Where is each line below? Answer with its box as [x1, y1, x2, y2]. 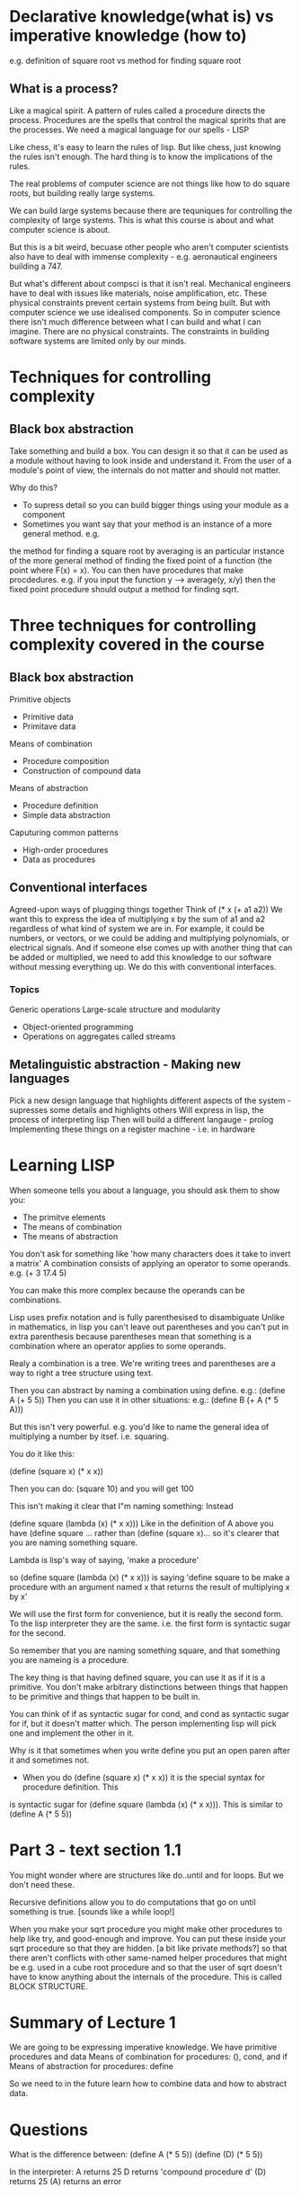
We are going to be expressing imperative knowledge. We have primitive [9, 2042, 278, 2053]
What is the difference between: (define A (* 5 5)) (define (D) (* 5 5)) [9, 2149, 263, 2160]
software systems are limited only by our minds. [9, 335, 187, 346]
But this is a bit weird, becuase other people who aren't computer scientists [9, 241, 289, 253]
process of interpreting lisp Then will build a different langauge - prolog [9, 1114, 274, 1124]
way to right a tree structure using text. [9, 1367, 154, 1378]
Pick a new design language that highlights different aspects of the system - [9, 1095, 292, 1106]
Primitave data [22, 721, 76, 732]
